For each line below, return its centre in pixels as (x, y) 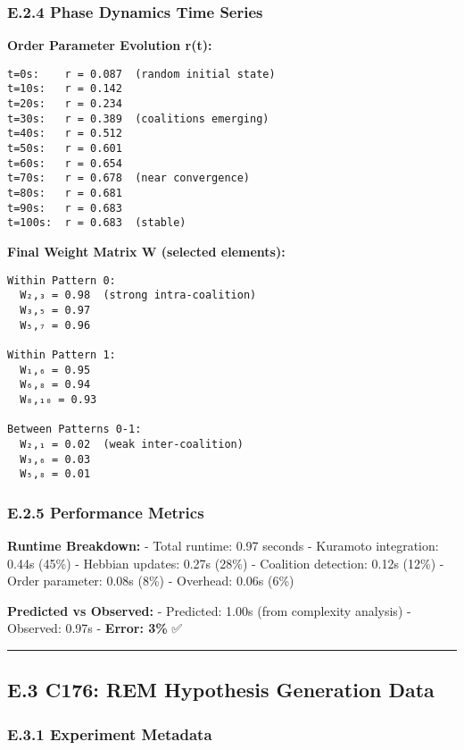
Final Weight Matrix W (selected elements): (146, 252)
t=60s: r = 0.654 (65, 163)
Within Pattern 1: (62, 354)
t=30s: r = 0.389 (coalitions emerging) (138, 118)
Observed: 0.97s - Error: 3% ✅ (95, 628)
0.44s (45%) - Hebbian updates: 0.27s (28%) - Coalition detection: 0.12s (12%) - (226, 563)
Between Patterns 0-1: (75, 430)
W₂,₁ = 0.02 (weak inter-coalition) (132, 444)
